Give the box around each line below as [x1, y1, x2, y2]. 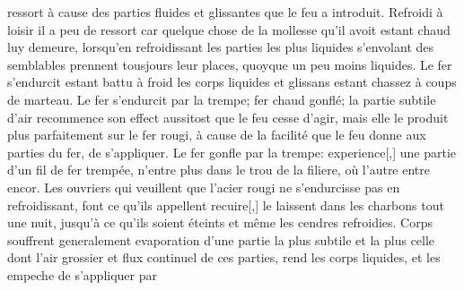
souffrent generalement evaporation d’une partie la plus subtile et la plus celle [7, 230, 435, 249]
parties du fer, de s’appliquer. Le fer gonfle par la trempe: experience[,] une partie [7, 142, 457, 161]
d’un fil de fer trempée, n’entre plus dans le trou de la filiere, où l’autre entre [7, 160, 431, 179]
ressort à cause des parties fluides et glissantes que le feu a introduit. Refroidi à [7, 3, 443, 21]
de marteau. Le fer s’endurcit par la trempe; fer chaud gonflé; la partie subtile [7, 90, 436, 108]
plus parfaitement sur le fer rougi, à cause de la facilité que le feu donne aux [7, 125, 426, 144]
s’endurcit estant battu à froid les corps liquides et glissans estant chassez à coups [7, 72, 457, 91]
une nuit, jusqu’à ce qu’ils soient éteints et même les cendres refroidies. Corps [7, 213, 433, 232]
